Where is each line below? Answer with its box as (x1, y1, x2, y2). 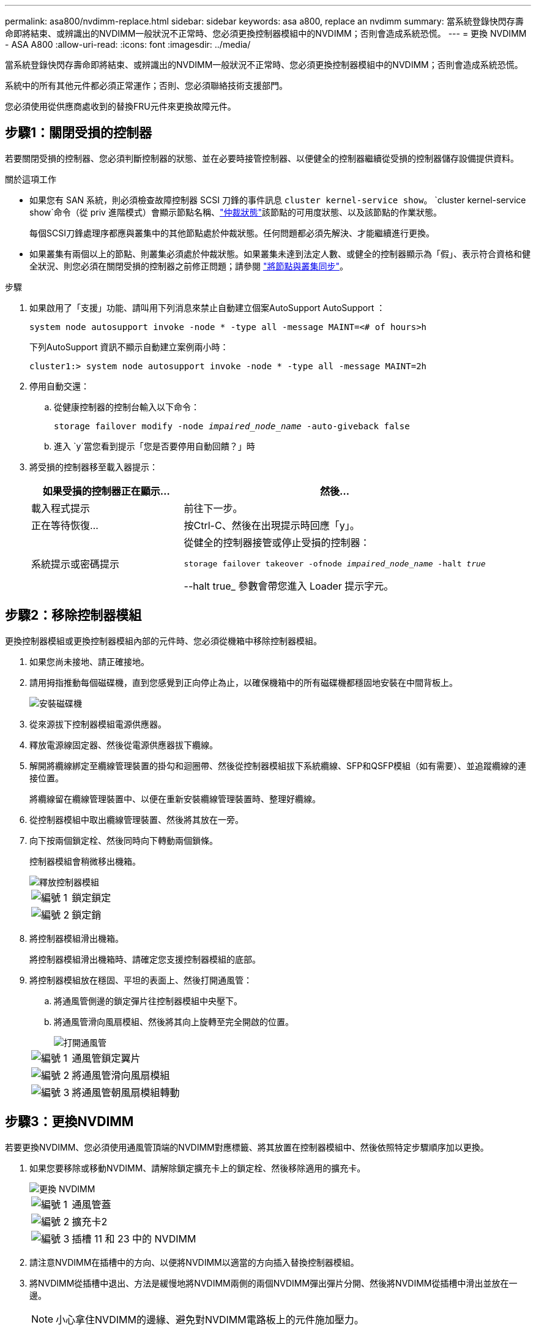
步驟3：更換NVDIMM (5, 1114, 134, 1130)
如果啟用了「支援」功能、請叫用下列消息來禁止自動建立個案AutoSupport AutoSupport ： (29, 302, 385, 313)
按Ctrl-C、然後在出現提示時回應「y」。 (184, 519, 360, 532)
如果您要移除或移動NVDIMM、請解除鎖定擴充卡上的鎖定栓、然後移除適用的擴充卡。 (29, 1162, 366, 1173)
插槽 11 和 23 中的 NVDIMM (72, 1232, 196, 1245)
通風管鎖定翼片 (72, 1051, 141, 1064)
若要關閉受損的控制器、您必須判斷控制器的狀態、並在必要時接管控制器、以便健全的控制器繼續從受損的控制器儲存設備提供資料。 (5, 152, 519, 163)
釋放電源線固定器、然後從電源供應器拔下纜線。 (29, 739, 218, 750)
